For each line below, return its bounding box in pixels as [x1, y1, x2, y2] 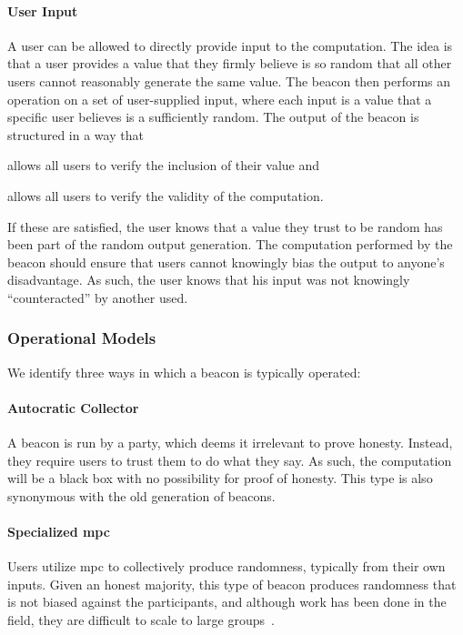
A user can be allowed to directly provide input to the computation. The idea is [7, 35, 453, 55]
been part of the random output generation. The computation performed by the [7, 235, 453, 254]
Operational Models [7, 327, 156, 349]
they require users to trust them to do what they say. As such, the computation [7, 450, 452, 469]
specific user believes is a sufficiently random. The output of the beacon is [7, 107, 419, 126]
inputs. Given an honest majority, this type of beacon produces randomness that [7, 574, 457, 593]
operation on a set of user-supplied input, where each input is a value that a [7, 89, 432, 108]
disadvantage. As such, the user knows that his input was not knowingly [7, 270, 410, 289]
